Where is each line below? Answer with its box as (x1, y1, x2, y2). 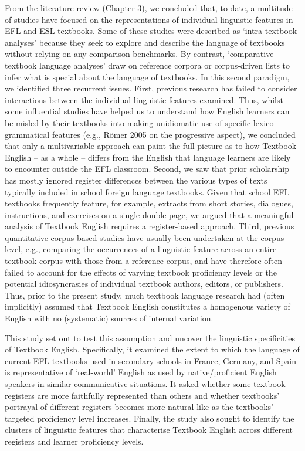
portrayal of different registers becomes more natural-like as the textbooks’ (5, 401, 273, 413)
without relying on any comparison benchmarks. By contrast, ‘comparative (5, 48, 274, 60)
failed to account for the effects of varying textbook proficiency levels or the (5, 266, 277, 278)
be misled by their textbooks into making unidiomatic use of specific (5, 116, 251, 128)
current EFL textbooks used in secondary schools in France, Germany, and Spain (5, 354, 296, 367)
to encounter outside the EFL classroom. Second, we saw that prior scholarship (5, 162, 290, 175)
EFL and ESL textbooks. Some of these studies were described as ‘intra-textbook (5, 25, 297, 37)
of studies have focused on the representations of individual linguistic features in (5, 13, 293, 25)
